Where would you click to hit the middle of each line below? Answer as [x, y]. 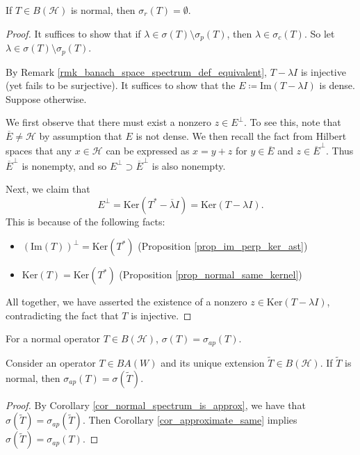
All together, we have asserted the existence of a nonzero [126, 302]
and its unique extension [213, 363]
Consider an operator [51, 363]
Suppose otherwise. [46, 98]
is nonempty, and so [64, 165]
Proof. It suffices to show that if [73, 33]
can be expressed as [148, 151]
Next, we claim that [48, 189]
